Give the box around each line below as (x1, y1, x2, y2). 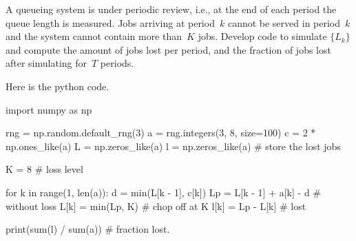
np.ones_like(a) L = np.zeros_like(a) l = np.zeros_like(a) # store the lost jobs (6, 138, 341, 153)
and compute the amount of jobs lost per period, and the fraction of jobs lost (6, 42, 331, 56)
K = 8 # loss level (6, 162, 83, 176)
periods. (100, 56, 134, 70)
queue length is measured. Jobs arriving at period (6, 15, 215, 30)
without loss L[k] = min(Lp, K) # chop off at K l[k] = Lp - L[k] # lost (6, 198, 306, 213)
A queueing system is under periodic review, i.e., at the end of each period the (6, 2, 337, 16)
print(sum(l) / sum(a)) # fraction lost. (6, 222, 170, 236)
